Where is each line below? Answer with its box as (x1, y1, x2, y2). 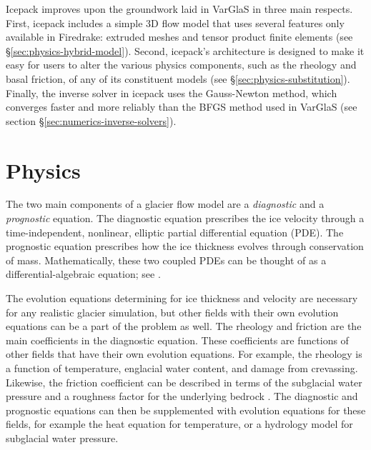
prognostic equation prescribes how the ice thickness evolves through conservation (6, 239, 364, 254)
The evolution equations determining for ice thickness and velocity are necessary (6, 291, 358, 306)
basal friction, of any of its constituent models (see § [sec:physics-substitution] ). (6, 71, 350, 86)
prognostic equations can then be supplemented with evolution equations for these (6, 402, 366, 417)
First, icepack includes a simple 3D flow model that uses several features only (6, 15, 345, 30)
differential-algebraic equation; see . (6, 266, 161, 281)
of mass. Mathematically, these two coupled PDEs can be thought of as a (6, 252, 327, 267)
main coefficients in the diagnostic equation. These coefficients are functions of (6, 332, 349, 347)
